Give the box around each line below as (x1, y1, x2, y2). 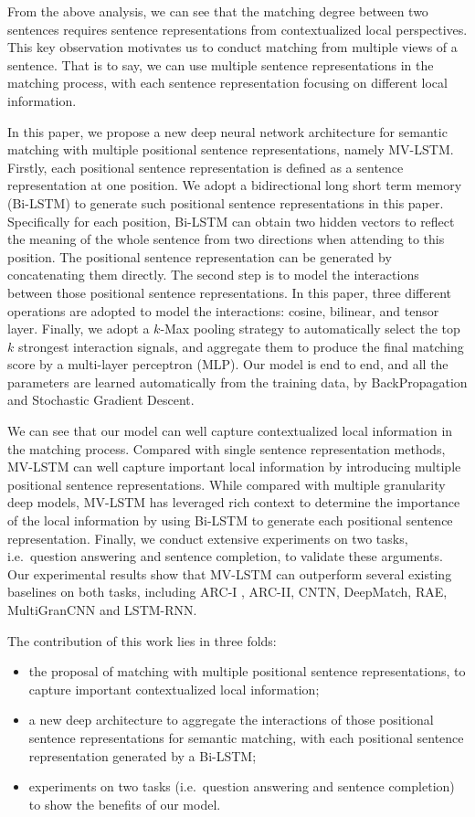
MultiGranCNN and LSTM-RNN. (7, 600, 197, 619)
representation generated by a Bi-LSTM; (28, 746, 257, 765)
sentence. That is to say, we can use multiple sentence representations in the (7, 55, 434, 74)
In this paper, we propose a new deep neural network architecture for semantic (7, 122, 448, 141)
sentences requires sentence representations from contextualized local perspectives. (7, 19, 468, 38)
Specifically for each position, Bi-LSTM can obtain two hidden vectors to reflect (7, 211, 455, 230)
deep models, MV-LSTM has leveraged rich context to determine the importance (7, 493, 460, 512)
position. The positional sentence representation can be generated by (7, 247, 392, 266)
